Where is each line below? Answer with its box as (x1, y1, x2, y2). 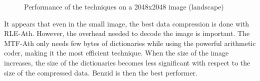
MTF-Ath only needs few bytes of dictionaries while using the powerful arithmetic (4, 37, 256, 48)
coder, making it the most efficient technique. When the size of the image (4, 47, 229, 58)
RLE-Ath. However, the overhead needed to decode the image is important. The (4, 28, 250, 38)
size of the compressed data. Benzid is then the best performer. (4, 67, 197, 77)
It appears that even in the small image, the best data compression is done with (4, 18, 249, 28)
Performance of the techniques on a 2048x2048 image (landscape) (24, 1, 224, 11)
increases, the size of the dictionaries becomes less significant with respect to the (4, 57, 250, 67)
